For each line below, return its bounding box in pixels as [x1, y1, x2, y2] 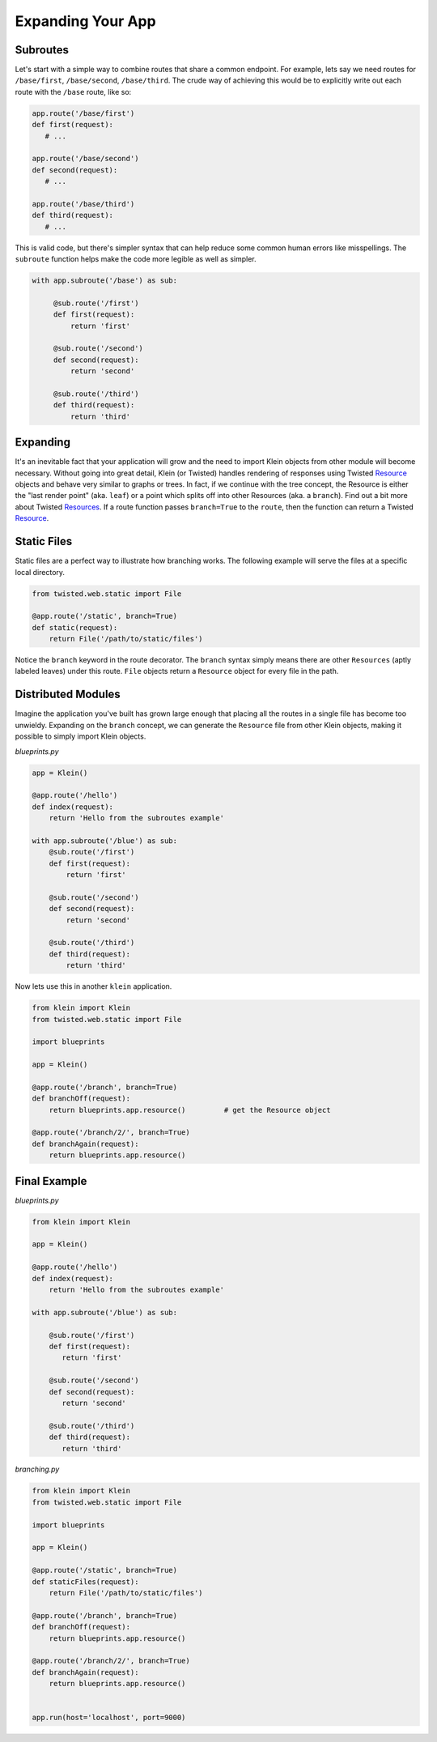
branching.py [15, 1464, 60, 1474]
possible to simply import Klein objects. [15, 731, 146, 741]
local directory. [15, 567, 65, 577]
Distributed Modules [15, 688, 121, 701]
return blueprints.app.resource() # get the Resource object [49, 1105, 331, 1114]
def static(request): [32, 623, 118, 632]
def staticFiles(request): [32, 1577, 139, 1587]
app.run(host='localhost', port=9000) [32, 1713, 186, 1723]
